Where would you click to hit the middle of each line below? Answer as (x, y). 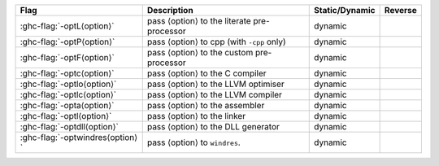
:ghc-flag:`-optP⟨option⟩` (67, 42)
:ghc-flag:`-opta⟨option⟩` (67, 105)
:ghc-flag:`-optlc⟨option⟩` (68, 95)
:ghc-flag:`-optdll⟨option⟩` (70, 127)
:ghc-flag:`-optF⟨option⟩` (67, 57)
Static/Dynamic (345, 10)
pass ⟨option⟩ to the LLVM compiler (214, 95)
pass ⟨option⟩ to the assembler (206, 105)
